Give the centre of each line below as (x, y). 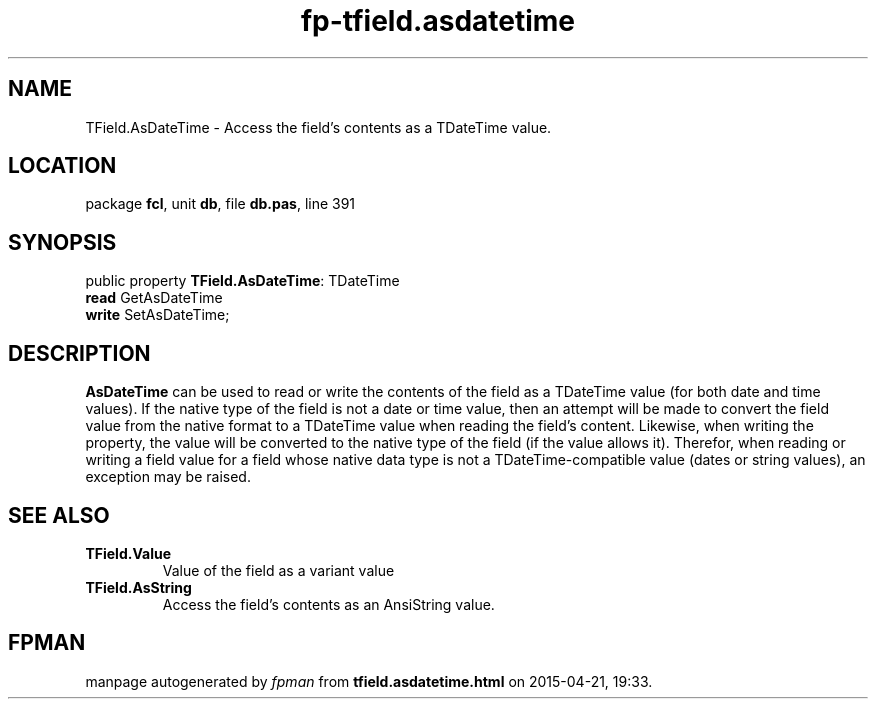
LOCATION (62, 166)
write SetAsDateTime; (157, 315)
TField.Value (128, 553)
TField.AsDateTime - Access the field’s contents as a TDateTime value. (318, 127)
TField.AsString (138, 587)
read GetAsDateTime (154, 298)
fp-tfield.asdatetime (438, 21)
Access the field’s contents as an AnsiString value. (328, 604)
